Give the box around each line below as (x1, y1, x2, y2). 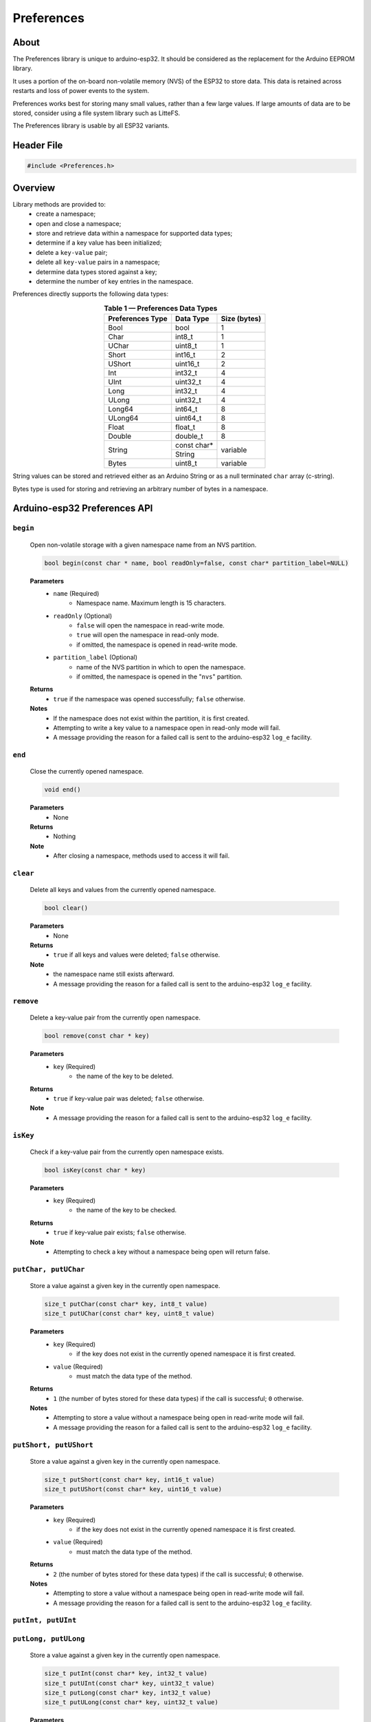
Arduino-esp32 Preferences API (12, 503, 153, 515)
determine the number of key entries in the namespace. (36, 278, 194, 286)
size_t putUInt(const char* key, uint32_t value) (44, 1679, 215, 1687)
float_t (175, 422, 196, 432)
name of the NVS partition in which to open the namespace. (76, 663, 246, 671)
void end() (44, 786, 81, 793)
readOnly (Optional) (53, 612, 113, 620)
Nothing (53, 832, 76, 840)
